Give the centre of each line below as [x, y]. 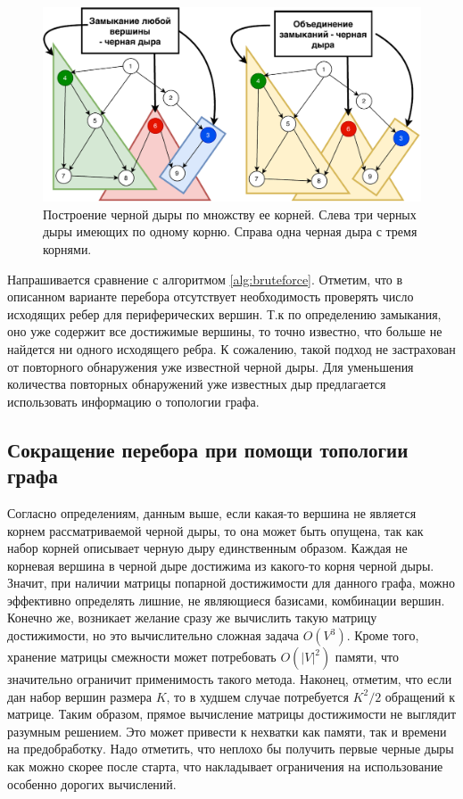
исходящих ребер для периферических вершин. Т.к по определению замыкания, [224, 313]
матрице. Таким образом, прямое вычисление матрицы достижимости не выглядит [232, 714]
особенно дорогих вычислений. [92, 783]
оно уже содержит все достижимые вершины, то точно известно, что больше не [225, 331]
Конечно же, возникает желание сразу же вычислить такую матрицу [192, 618]
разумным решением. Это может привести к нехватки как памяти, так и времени [227, 731]
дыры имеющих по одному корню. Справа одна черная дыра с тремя [230, 231]
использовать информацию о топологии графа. [133, 401]
